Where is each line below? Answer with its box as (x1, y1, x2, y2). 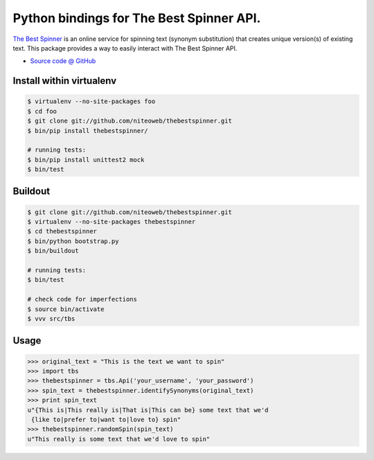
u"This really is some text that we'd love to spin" (27, 435, 211, 443)
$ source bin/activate (27, 305, 105, 313)
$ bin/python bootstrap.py (27, 237, 119, 245)
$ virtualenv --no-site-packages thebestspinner (27, 218, 196, 226)
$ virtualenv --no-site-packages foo (27, 98, 156, 105)
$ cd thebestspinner (27, 227, 97, 236)
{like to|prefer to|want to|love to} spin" (31, 416, 181, 423)
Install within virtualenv (12, 75, 117, 87)
